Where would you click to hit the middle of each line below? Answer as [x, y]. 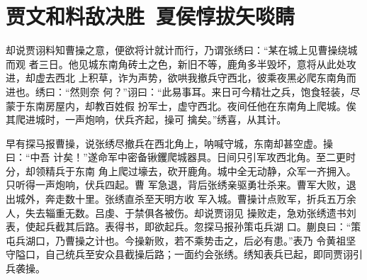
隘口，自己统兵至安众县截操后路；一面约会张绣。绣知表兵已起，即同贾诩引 [189, 254]
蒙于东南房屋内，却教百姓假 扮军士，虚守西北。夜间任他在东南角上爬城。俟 [181, 105]
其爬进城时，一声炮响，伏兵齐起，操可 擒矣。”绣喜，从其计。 [146, 119]
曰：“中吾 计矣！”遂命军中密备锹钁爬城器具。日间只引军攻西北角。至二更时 [181, 157]
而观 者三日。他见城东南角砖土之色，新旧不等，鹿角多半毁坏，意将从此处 [176, 63]
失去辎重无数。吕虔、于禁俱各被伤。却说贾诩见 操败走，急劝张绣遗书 [186, 212]
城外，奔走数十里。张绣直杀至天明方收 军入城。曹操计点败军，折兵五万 [181, 199]
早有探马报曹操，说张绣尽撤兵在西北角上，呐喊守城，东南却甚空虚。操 [169, 143]
